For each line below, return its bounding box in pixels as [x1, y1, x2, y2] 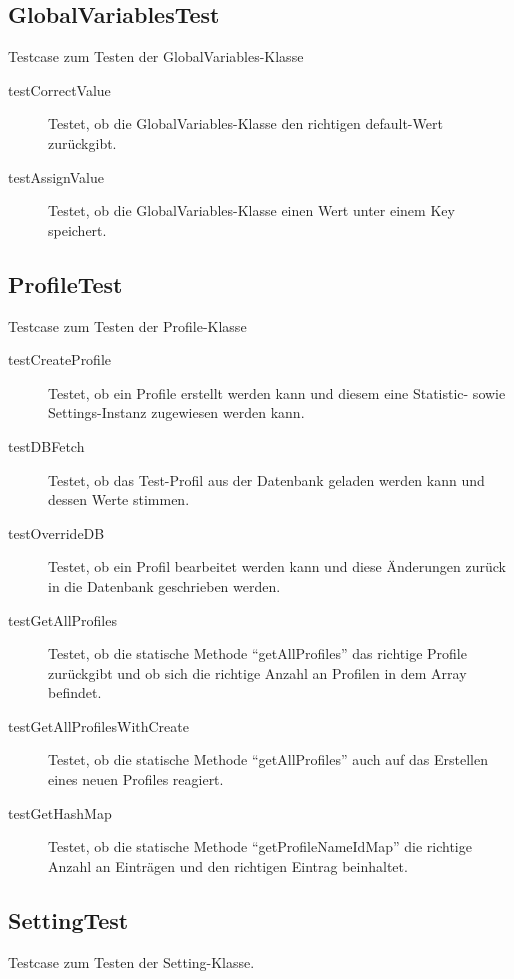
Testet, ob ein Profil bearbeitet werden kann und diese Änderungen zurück [48, 556, 506, 577]
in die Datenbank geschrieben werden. [48, 575, 281, 596]
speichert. [48, 219, 107, 240]
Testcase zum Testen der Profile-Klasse [8, 315, 247, 336]
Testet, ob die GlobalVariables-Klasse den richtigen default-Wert [48, 113, 443, 134]
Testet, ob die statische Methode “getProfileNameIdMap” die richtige [48, 836, 472, 857]
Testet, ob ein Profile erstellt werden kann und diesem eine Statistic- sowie [48, 382, 506, 403]
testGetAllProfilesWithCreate [8, 715, 189, 736]
